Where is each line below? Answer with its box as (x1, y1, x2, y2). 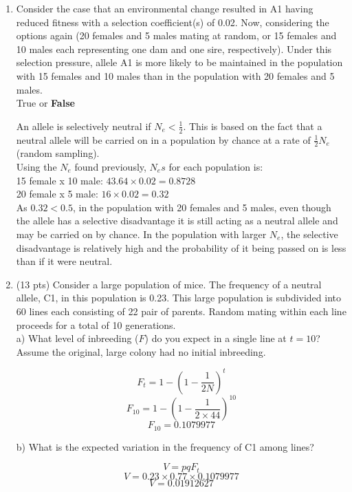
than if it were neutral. (16, 254, 113, 268)
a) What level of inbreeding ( (16, 331, 139, 345)
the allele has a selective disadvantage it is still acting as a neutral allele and (16, 213, 338, 228)
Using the (16, 160, 57, 173)
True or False (16, 96, 75, 110)
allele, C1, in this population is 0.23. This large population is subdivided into (16, 290, 342, 305)
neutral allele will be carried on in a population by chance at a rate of (16, 132, 311, 147)
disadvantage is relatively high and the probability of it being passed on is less (16, 240, 346, 255)
